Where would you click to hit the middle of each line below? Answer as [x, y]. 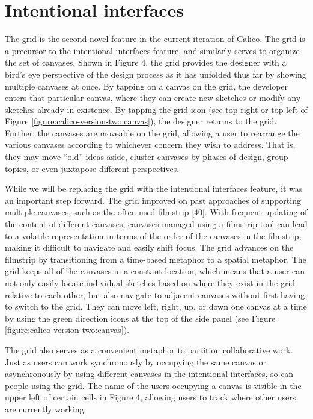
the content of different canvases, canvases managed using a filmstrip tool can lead [156, 224]
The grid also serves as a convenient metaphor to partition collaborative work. [149, 350]
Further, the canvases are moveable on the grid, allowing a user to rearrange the [152, 133]
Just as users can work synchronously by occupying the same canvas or [135, 362]
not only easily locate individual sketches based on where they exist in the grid [150, 283]
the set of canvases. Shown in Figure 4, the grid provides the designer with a [146, 62]
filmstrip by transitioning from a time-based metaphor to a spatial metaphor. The [156, 259]
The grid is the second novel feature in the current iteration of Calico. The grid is [155, 39]
